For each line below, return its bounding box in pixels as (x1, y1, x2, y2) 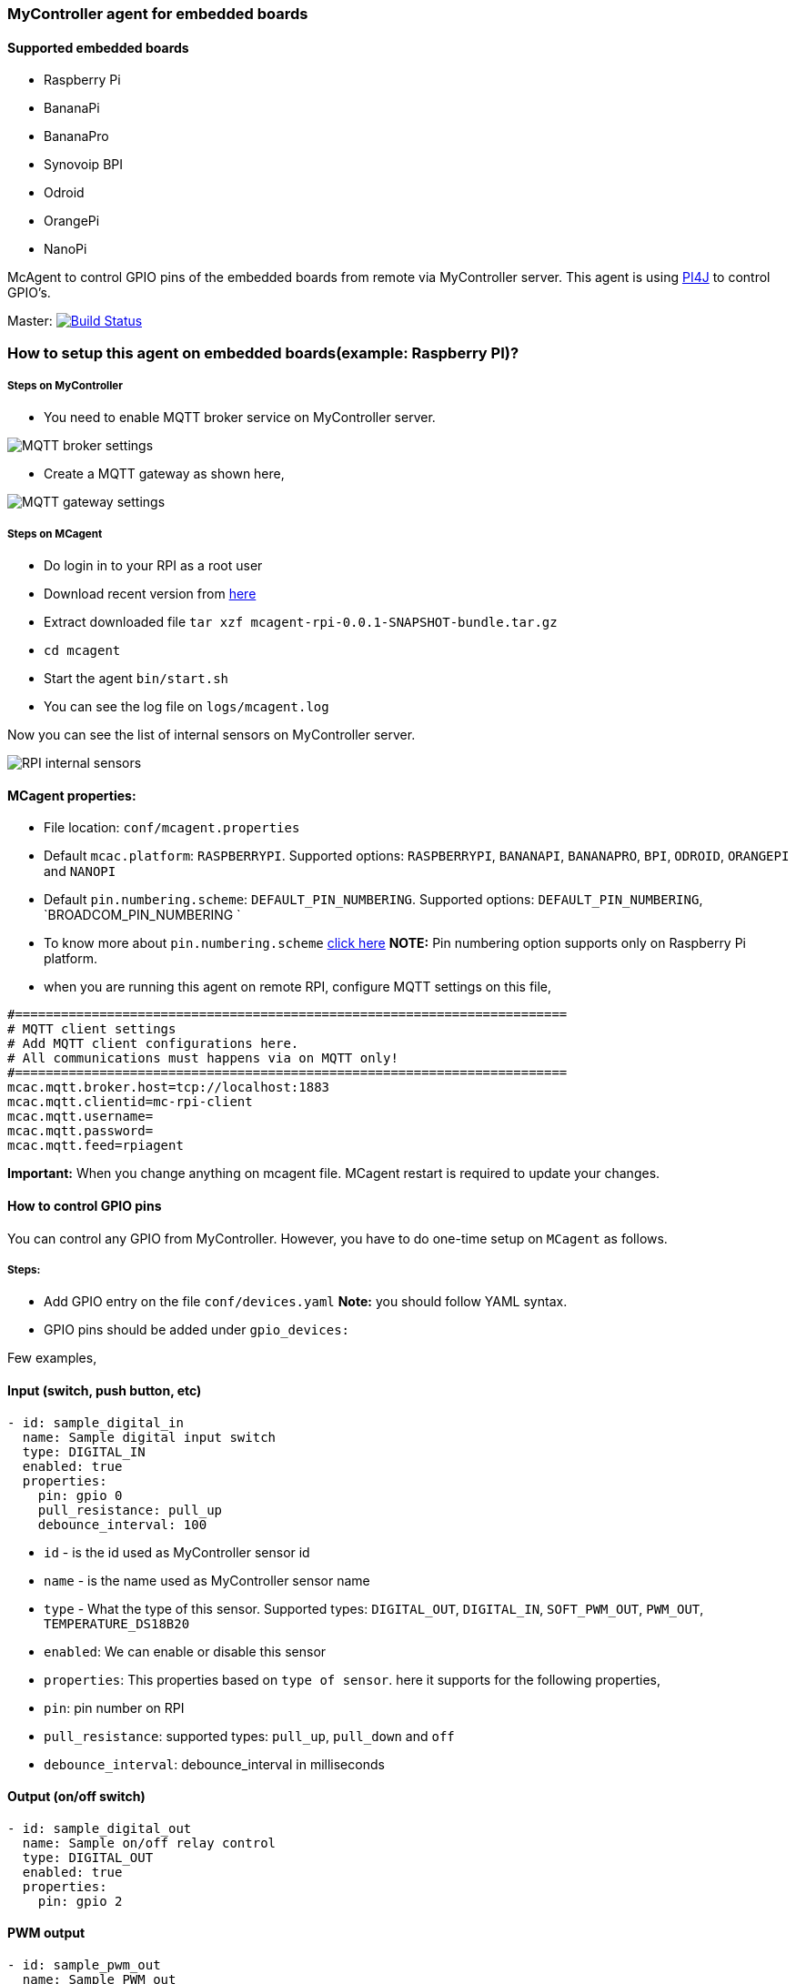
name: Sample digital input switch (22, 1429, 277, 1445)
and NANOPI (44, 863, 116, 880)
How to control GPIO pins (7, 1197, 162, 1214)
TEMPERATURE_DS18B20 (44, 1616, 190, 1631)
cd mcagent (44, 643, 121, 659)
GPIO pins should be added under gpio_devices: (44, 1322, 350, 1338)
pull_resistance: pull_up (37, 1502, 223, 1517)
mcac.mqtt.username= (7, 1109, 154, 1124)
